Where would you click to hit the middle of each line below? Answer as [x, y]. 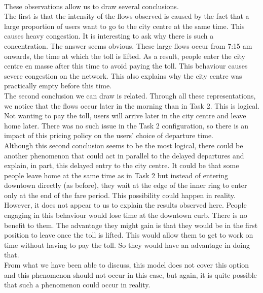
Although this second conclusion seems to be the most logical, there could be [124, 145]
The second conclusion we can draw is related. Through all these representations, [130, 95]
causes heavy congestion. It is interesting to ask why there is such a [109, 36]
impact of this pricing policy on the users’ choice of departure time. [109, 135]
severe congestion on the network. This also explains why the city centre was [123, 75]
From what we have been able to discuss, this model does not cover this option [126, 265]
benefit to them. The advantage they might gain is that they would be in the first [131, 225]
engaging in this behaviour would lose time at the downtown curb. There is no [126, 215]
